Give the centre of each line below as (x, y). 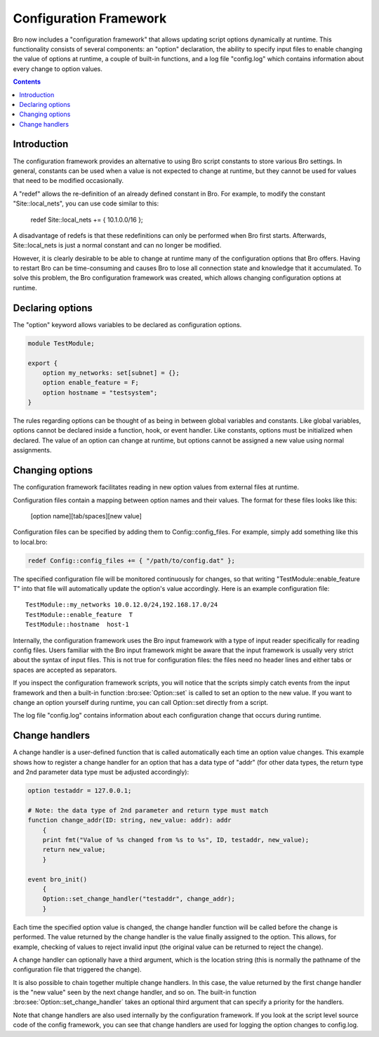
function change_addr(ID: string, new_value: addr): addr (129, 820)
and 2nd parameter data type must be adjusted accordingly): (101, 772)
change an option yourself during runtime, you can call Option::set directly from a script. (141, 702)
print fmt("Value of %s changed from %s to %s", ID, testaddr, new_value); (176, 840)
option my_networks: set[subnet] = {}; (111, 373)
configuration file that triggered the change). (77, 969)
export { (43, 363)
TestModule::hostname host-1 (78, 625)
